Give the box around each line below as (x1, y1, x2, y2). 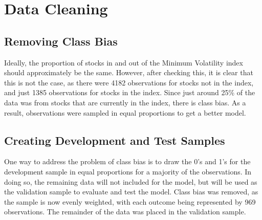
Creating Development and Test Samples (4, 132, 225, 148)
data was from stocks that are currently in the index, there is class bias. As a (4, 97, 246, 107)
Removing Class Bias (4, 33, 118, 49)
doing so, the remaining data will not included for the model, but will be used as (4, 176, 257, 187)
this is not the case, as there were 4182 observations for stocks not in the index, (4, 77, 254, 87)
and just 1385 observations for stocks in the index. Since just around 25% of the (4, 87, 255, 98)
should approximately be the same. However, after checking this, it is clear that (4, 67, 253, 78)
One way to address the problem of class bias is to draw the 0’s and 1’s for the (4, 156, 251, 167)
